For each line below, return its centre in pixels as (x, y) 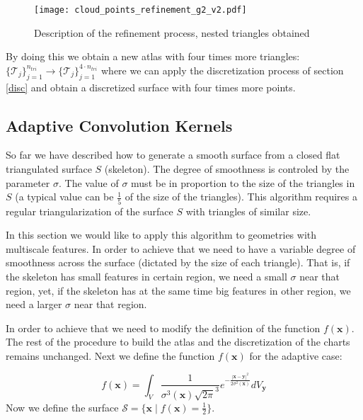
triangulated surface (49, 169)
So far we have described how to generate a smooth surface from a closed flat (173, 155)
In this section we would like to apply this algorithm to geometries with (161, 235)
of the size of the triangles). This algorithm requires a (241, 197)
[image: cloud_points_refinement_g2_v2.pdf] (140, 10)
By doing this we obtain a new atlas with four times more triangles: (153, 56)
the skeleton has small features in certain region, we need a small (146, 276)
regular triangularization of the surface (90, 211)
